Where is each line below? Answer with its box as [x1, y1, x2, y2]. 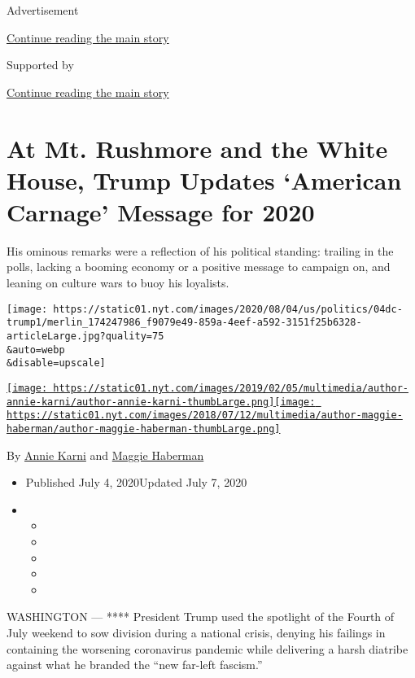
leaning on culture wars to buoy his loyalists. [7, 274, 229, 291]
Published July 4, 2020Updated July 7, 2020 [25, 474, 247, 491]
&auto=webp [7, 343, 65, 356]
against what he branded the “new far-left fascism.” [7, 656, 263, 673]
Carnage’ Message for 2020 [7, 195, 315, 228]
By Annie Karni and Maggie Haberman [7, 446, 204, 463]
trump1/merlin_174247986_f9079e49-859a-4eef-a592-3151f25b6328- [7, 317, 362, 329]
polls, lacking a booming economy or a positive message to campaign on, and [7, 258, 391, 275]
